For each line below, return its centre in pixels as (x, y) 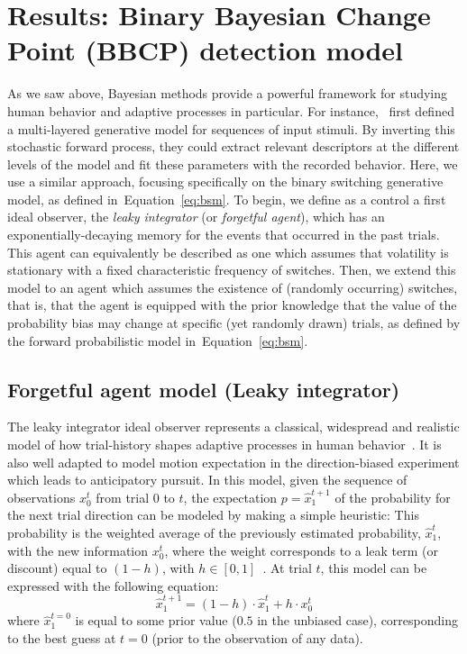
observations (41, 497)
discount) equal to (57, 568)
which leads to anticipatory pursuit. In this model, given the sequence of (207, 480)
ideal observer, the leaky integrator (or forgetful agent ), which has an (196, 217)
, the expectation (230, 497)
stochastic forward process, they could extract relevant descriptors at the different (233, 146)
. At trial (287, 568)
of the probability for (393, 497)
